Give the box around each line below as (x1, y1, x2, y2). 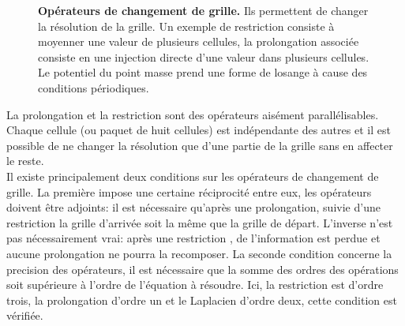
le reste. (6, 152, 44, 169)
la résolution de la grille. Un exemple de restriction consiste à (38, 17, 335, 34)
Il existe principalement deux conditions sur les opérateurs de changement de (6, 167, 379, 184)
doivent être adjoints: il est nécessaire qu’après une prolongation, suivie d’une (6, 199, 381, 215)
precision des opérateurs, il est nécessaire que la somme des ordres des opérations (6, 260, 399, 277)
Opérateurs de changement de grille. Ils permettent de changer (38, 2, 369, 18)
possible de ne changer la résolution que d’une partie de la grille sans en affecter (6, 137, 393, 153)
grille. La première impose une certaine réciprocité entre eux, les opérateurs (6, 183, 372, 200)
